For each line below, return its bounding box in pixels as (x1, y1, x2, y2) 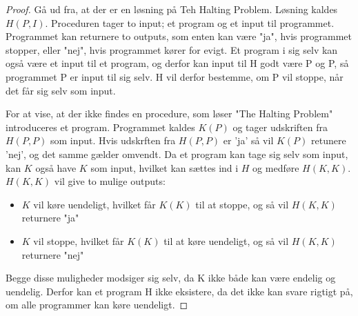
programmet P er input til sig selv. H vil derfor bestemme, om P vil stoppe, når (6, 69, 344, 83)
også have (35, 160, 77, 175)
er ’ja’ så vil (223, 133, 274, 148)
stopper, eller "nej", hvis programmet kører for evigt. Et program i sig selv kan (6, 42, 338, 57)
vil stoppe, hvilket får (33, 233, 124, 248)
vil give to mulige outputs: (54, 174, 166, 188)
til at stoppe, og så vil (195, 197, 289, 211)
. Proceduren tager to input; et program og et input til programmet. (45, 15, 335, 30)
